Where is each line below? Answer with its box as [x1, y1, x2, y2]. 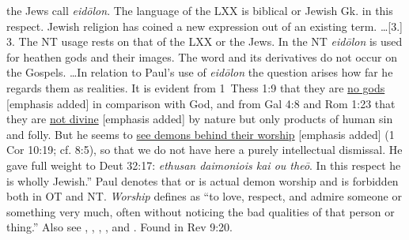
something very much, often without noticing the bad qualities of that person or [6, 203, 395, 219]
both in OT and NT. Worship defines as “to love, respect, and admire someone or [6, 188, 402, 204]
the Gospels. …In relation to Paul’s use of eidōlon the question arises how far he [6, 64, 393, 81]
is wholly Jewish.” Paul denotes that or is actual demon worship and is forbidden [6, 172, 399, 189]
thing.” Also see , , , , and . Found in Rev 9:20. [6, 219, 233, 235]
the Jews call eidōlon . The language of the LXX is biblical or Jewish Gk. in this [6, 2, 393, 18]
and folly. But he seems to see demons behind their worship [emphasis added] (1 [6, 126, 395, 142]
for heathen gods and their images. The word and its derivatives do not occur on [6, 48, 398, 65]
